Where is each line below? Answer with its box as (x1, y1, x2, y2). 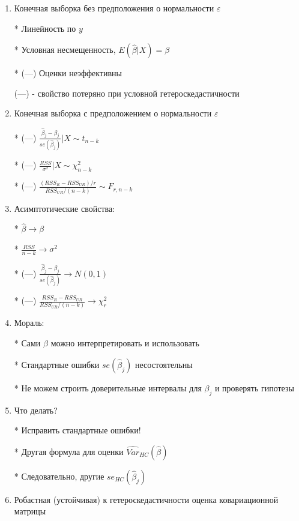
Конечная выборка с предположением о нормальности (14, 107, 212, 119)
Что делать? (14, 403, 58, 416)
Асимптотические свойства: (14, 202, 115, 214)
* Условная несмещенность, (14, 43, 116, 56)
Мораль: (14, 316, 44, 329)
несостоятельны (135, 358, 193, 370)
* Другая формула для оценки (14, 445, 124, 457)
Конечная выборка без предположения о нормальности (14, 2, 214, 14)
